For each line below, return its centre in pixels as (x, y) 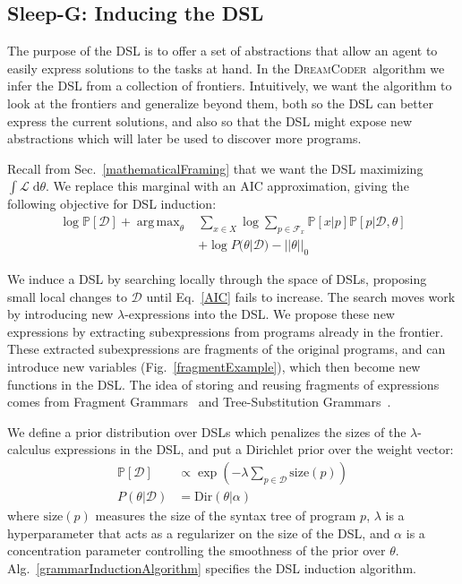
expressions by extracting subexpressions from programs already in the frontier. (226, 331)
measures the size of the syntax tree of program (226, 515)
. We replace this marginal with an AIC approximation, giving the (227, 186)
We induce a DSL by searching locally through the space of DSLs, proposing (217, 279)
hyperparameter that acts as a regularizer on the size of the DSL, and (199, 532)
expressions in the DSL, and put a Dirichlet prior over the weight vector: (254, 449)
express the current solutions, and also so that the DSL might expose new (210, 120)
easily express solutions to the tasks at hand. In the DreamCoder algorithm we (226, 68)
